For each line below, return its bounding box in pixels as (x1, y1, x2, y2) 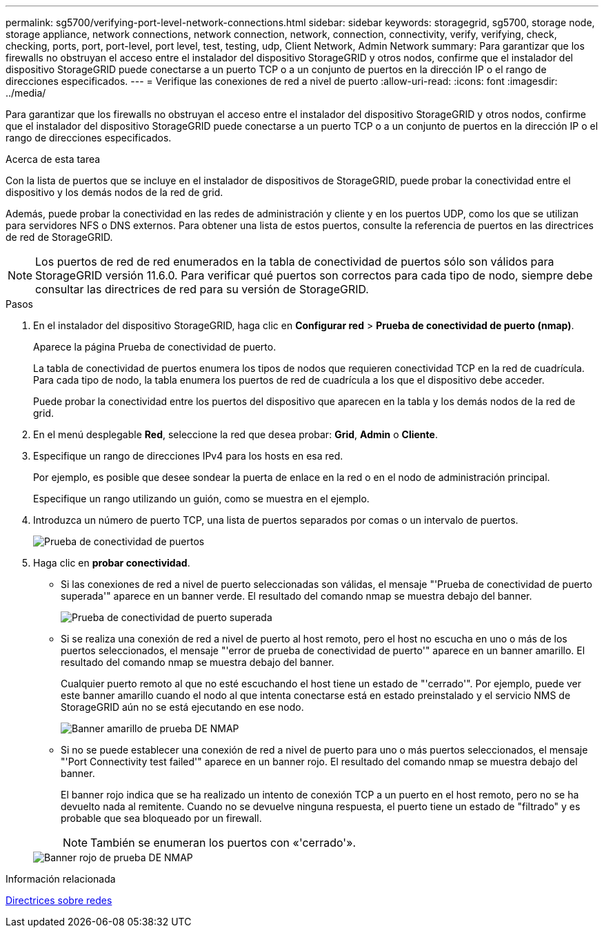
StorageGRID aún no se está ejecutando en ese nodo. (61, 701, 304, 713)
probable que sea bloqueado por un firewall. (61, 812, 262, 824)
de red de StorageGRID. (6, 231, 113, 243)
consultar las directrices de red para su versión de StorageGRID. (35, 282, 369, 296)
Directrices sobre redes (6, 894, 112, 906)
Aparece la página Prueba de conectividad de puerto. (33, 341, 276, 353)
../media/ (6, 87, 46, 99)
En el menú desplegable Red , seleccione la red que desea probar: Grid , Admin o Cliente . (33, 429, 438, 440)
